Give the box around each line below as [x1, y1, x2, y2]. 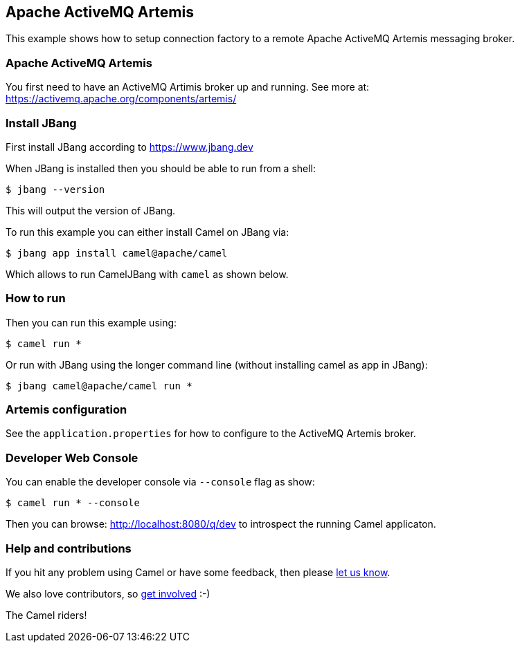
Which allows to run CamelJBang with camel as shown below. [6, 268, 289, 280]
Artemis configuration [6, 402, 127, 417]
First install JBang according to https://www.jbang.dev [6, 140, 253, 153]
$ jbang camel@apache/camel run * [6, 380, 192, 391]
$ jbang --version [6, 183, 105, 195]
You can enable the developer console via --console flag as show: [6, 476, 315, 488]
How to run [6, 291, 66, 306]
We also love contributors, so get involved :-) [6, 587, 210, 600]
